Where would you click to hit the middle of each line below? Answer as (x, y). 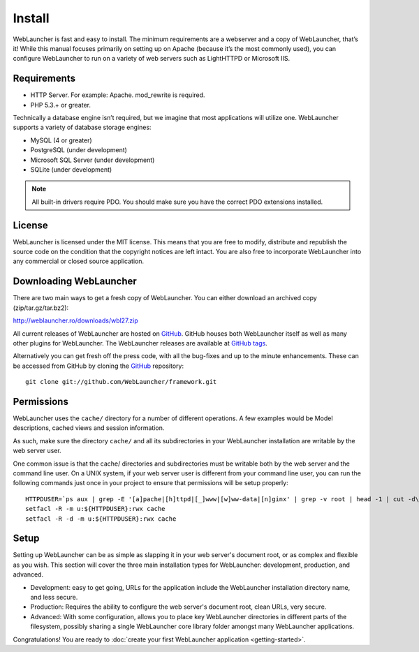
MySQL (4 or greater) (61, 140)
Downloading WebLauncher (75, 282)
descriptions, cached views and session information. (89, 428)
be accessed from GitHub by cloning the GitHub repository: (98, 366)
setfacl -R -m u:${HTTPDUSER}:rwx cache (95, 509)
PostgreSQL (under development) (79, 150)
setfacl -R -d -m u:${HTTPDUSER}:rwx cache (101, 519)
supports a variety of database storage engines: (82, 127)
